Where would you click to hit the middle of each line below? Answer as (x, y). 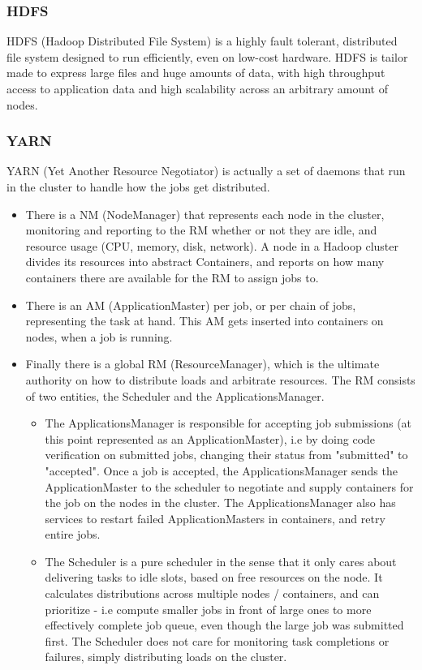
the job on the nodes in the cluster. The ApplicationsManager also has (220, 502)
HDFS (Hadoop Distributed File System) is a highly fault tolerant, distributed (202, 41)
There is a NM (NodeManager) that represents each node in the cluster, (205, 214)
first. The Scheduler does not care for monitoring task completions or (217, 640)
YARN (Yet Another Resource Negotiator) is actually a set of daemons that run (206, 171)
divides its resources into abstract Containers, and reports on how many (205, 262)
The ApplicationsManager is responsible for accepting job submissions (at (228, 423)
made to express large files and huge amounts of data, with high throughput (196, 73)
